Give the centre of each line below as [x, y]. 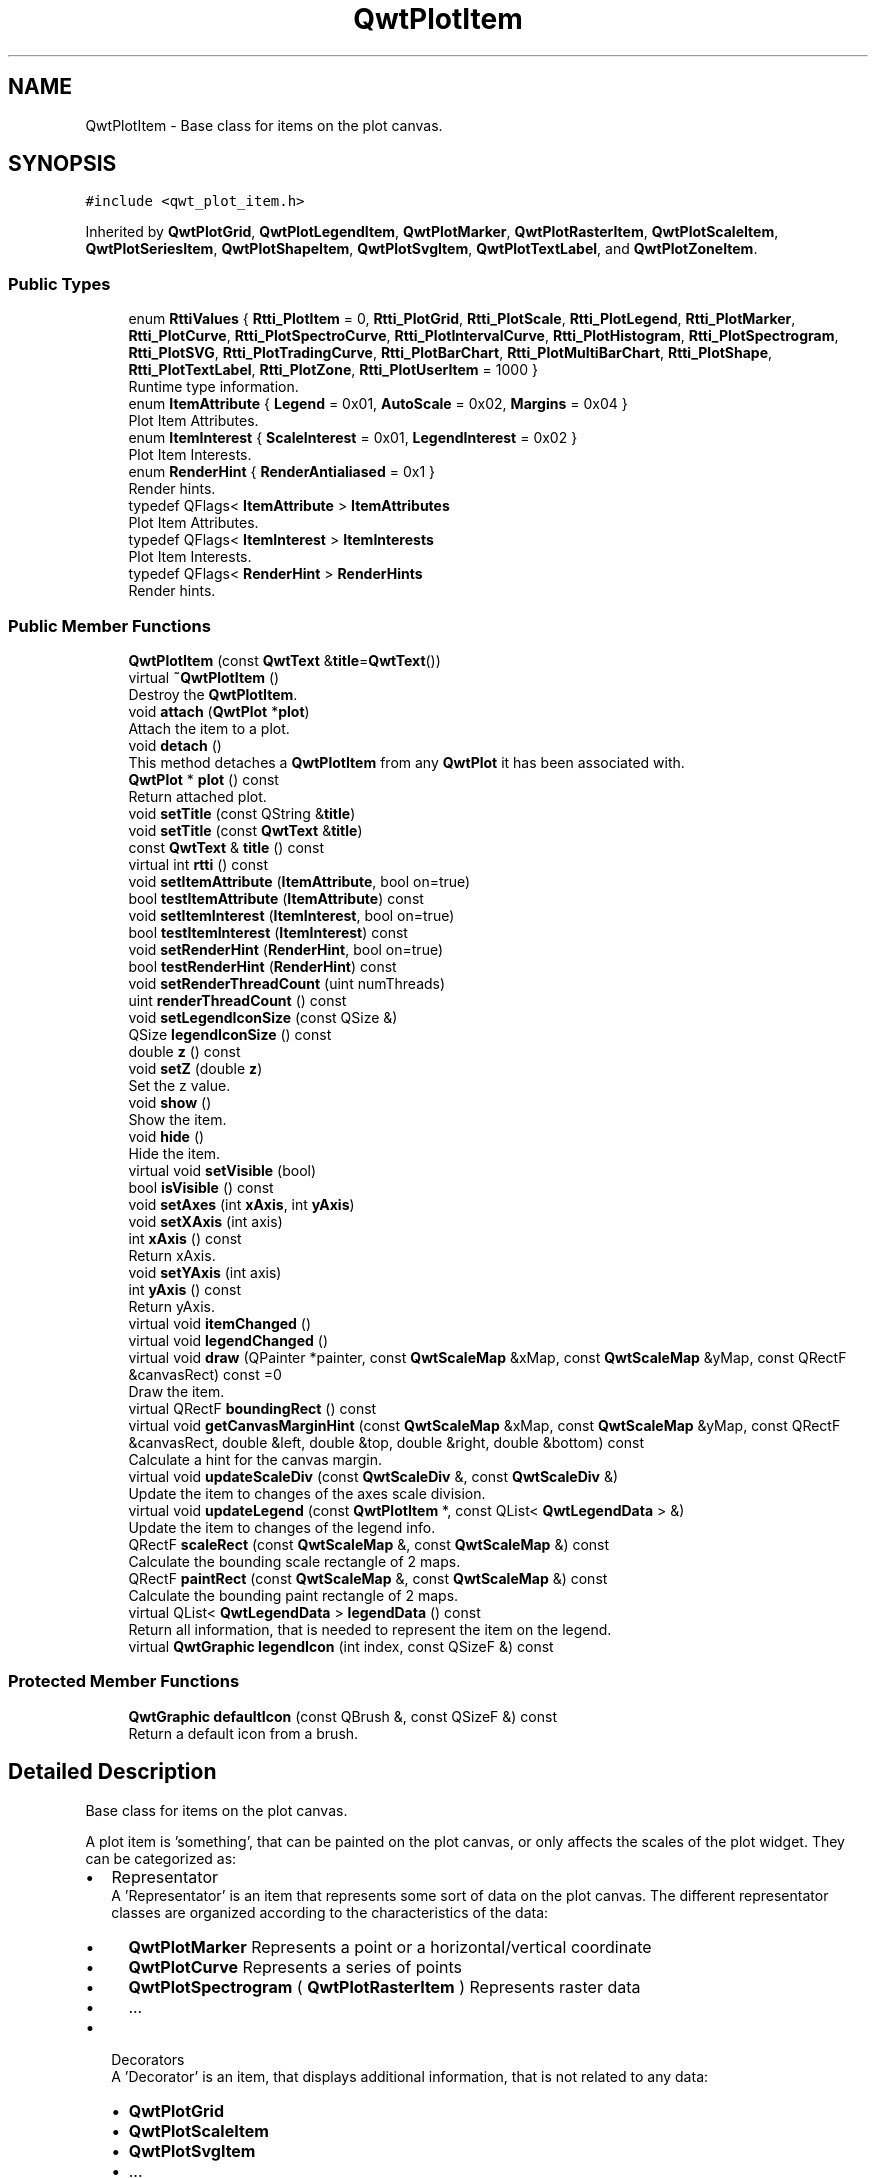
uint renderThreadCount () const [237, 1000]
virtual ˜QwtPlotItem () [204, 677]
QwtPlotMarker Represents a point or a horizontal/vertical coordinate [390, 1946]
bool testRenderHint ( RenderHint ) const [262, 966]
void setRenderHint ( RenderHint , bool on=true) [286, 949]
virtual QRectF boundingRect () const [252, 1408]
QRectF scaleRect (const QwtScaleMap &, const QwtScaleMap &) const [369, 1544]
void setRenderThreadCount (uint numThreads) [287, 983]
